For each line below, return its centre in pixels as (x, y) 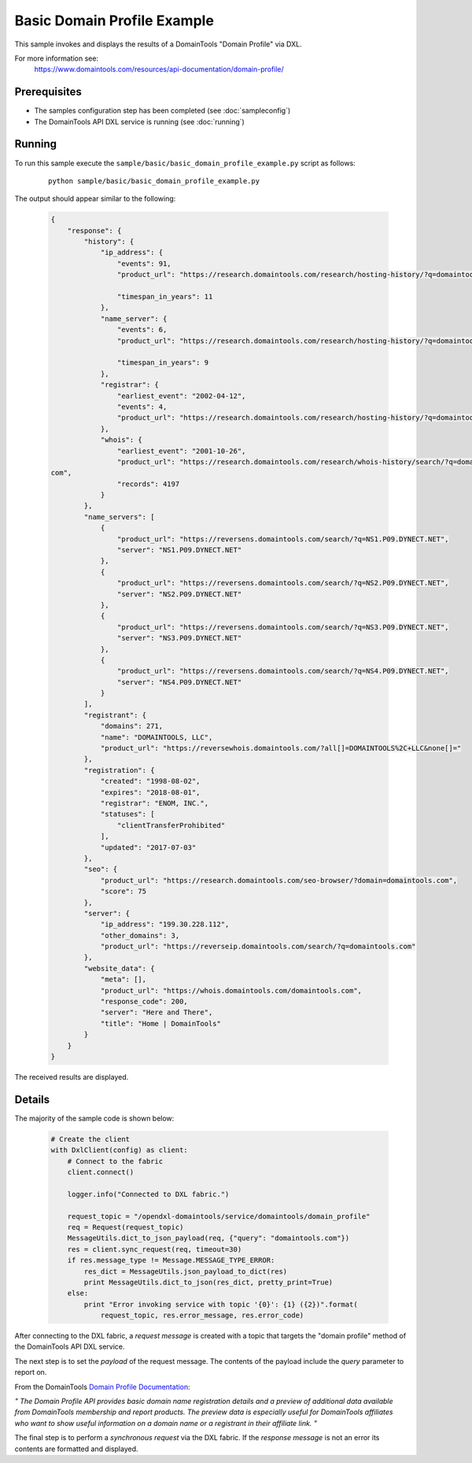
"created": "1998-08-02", (150, 781)
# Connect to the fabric (115, 1161)
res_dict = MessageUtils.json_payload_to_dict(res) (186, 1271)
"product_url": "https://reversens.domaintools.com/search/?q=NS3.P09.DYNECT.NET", (283, 627)
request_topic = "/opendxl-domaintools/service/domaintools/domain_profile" (219, 1216)
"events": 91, (144, 263)
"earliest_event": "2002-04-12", (181, 396)
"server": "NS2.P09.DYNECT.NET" (179, 594)
